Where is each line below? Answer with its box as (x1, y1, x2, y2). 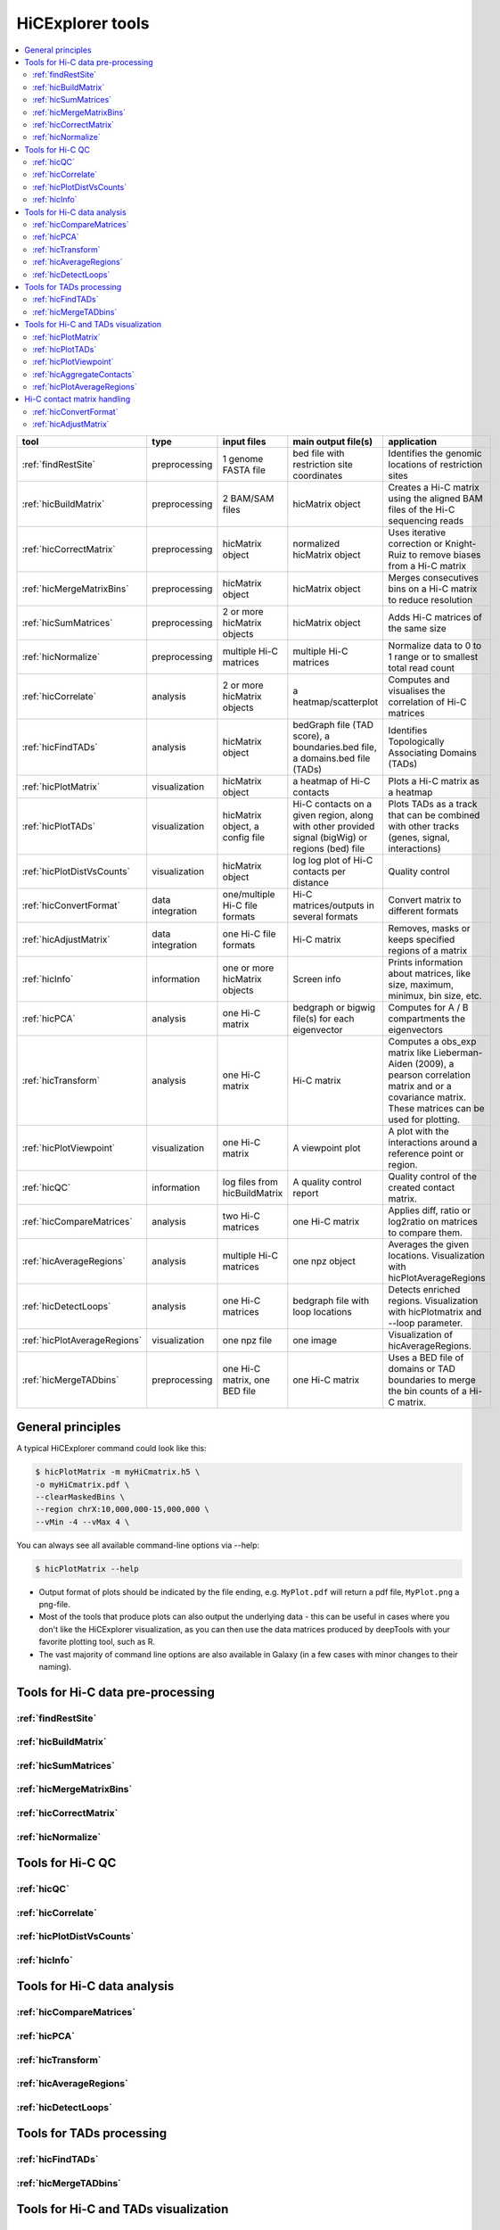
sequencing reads (388, 514, 464, 526)
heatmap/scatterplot (292, 696, 379, 708)
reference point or (388, 1147, 464, 1160)
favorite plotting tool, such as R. (38, 1637, 156, 1648)
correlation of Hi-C (388, 696, 467, 708)
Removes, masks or (388, 921, 471, 934)
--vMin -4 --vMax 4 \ (35, 1516, 130, 1527)
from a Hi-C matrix (388, 559, 467, 572)
